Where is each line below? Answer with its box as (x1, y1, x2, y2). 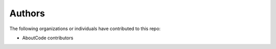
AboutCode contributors (22, 35, 74, 41)
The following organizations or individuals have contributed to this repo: (9, 26, 161, 32)
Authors (9, 8, 45, 19)
